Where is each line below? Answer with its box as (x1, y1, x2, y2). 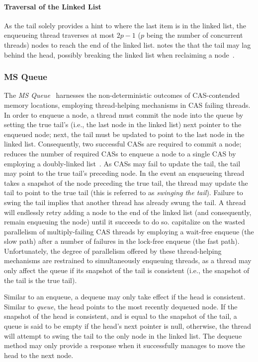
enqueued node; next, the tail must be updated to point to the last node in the (4, 129, 245, 139)
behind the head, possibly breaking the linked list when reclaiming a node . (4, 49, 235, 60)
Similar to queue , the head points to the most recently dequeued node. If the (4, 301, 238, 311)
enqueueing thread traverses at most (4, 30, 114, 40)
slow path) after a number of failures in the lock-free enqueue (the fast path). (4, 236, 240, 246)
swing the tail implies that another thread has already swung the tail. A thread (4, 197, 246, 207)
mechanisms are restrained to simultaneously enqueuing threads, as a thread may (4, 255, 252, 266)
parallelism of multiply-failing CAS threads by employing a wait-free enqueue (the (4, 226, 254, 236)
